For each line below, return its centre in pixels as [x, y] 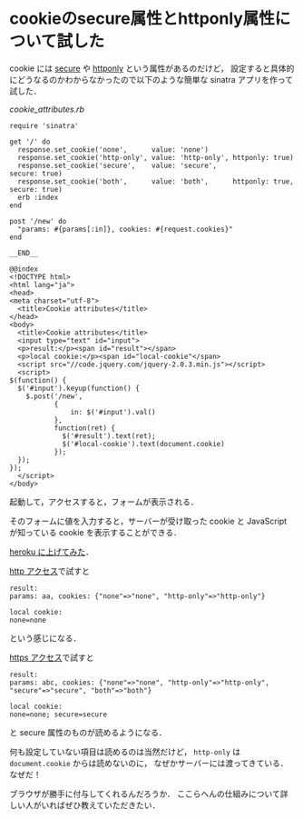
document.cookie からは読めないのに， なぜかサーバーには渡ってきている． [149, 763]
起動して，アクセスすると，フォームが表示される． [104, 502]
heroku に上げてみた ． [51, 552]
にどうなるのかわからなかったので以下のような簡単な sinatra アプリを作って [151, 79]
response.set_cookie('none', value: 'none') [113, 150]
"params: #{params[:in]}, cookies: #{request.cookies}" [125, 229]
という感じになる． [45, 638]
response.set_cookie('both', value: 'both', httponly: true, [156, 181]
